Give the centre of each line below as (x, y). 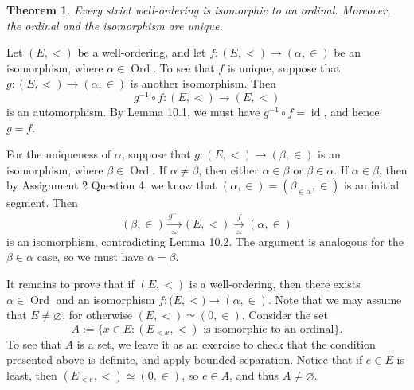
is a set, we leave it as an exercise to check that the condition (226, 343)
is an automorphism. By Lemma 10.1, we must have (133, 112)
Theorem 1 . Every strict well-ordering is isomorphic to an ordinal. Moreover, (199, 10)
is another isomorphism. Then (203, 83)
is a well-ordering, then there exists (275, 283)
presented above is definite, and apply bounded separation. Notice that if (185, 359)
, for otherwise (97, 315)
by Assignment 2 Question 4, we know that (112, 185)
